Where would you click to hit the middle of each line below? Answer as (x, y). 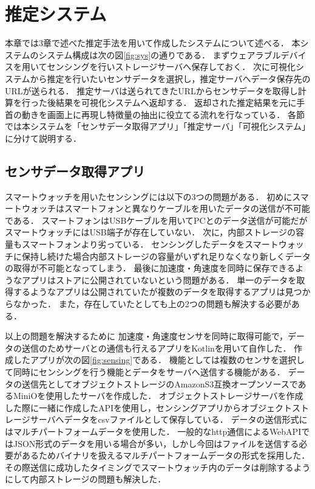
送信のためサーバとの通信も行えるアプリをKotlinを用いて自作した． (156, 348)
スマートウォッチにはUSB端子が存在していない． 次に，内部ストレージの (151, 232)
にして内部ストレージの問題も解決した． (86, 479)
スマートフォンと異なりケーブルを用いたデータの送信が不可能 (187, 208)
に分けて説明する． (43, 138)
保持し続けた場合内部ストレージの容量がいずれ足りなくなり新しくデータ (166, 256)
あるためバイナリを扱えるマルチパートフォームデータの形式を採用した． (166, 455)
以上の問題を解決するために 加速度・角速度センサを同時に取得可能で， (147, 336)
